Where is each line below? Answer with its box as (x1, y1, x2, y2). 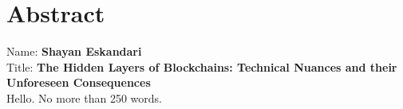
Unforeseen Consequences (6, 74, 151, 91)
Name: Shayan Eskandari (6, 43, 142, 60)
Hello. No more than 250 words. (6, 89, 162, 106)
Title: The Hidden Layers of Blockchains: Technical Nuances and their (6, 58, 397, 75)
